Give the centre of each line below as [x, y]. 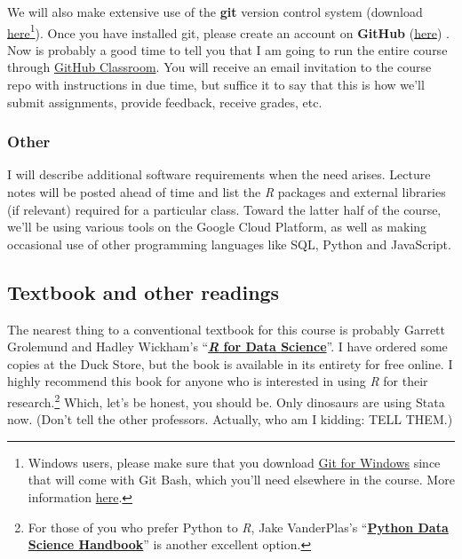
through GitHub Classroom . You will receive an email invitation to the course [219, 67]
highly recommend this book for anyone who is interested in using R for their [218, 381]
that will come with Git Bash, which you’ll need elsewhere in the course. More [241, 480]
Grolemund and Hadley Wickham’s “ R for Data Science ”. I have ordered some [227, 346]
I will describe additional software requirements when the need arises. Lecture [219, 174]
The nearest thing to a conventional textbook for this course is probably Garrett [226, 329]
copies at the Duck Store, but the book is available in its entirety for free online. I [230, 363]
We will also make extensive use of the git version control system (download [215, 12]
